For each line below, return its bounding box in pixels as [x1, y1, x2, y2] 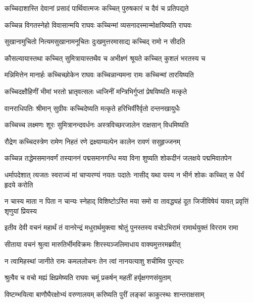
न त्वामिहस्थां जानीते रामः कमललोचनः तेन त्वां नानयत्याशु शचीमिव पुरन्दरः [4, 255, 184, 266]
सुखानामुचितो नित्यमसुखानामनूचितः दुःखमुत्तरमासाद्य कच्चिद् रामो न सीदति [4, 36, 185, 47]
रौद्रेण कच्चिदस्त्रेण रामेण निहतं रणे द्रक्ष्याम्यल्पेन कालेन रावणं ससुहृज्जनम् [4, 136, 181, 146]
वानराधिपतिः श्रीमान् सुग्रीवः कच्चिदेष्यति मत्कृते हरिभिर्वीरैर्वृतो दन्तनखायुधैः [4, 103, 180, 113]
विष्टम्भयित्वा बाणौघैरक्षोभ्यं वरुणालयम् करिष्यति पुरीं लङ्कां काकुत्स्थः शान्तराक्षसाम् [4, 289, 204, 299]
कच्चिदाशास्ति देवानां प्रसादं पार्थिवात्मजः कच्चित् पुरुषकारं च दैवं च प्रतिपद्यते [4, 3, 189, 13]
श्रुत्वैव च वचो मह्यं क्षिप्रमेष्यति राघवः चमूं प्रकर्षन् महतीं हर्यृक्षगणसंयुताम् [4, 272, 171, 283]
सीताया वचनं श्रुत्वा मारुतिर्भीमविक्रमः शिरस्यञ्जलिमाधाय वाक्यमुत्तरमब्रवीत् [4, 239, 181, 249]
